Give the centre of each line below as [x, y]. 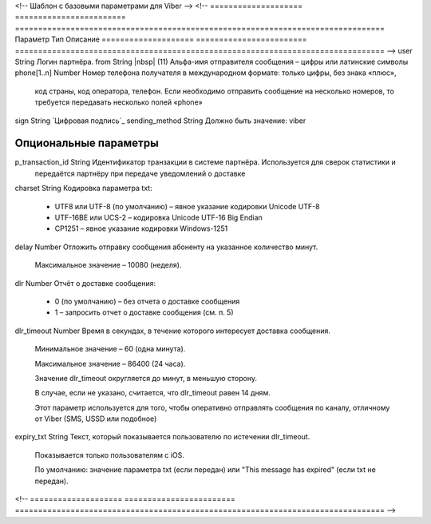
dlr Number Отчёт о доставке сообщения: [85, 283]
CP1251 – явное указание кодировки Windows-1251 [141, 228]
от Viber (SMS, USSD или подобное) [96, 419]
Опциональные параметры [87, 143]
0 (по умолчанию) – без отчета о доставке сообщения [147, 301]
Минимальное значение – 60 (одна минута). [110, 349]
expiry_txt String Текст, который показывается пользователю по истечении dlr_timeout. [162, 437]
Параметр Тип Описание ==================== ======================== [161, 39]
